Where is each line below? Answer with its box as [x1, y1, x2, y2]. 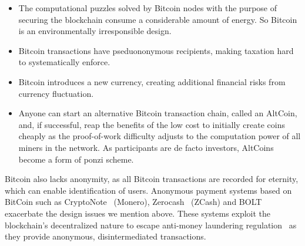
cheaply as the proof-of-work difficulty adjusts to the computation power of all [18, 130, 301, 142]
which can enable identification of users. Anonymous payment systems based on [5, 184, 292, 196]
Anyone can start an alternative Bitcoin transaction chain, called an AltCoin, [18, 107, 297, 119]
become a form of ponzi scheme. [18, 153, 134, 165]
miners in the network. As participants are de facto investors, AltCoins [18, 141, 274, 153]
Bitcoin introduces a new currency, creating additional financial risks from [18, 75, 286, 87]
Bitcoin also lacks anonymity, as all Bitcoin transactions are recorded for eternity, [5, 173, 299, 185]
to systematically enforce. [18, 56, 110, 68]
